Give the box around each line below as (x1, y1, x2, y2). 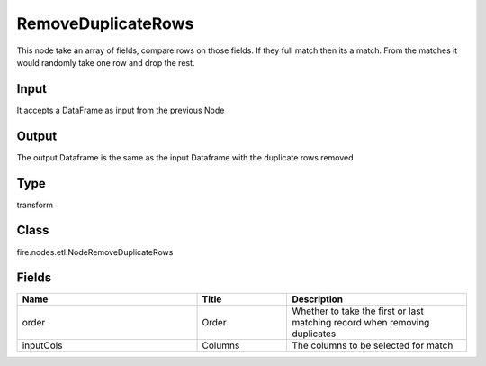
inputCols (22, 339, 63, 352)
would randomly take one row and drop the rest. (16, 57, 195, 68)
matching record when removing (292, 316, 430, 329)
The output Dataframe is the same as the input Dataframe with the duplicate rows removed (16, 151, 355, 162)
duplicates (292, 327, 337, 340)
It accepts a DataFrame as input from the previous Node (16, 105, 225, 115)
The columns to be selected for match (292, 339, 454, 352)
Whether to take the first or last (292, 305, 425, 317)
